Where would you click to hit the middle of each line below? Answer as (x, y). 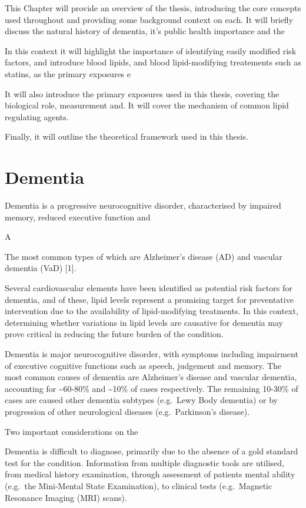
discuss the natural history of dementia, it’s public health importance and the (145, 31)
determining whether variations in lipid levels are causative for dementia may (144, 322)
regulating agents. (37, 116)
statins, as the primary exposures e (68, 73)
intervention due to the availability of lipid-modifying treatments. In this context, (152, 311)
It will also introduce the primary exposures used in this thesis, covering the (142, 93)
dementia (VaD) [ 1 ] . (41, 268)
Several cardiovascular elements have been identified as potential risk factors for (149, 288)
